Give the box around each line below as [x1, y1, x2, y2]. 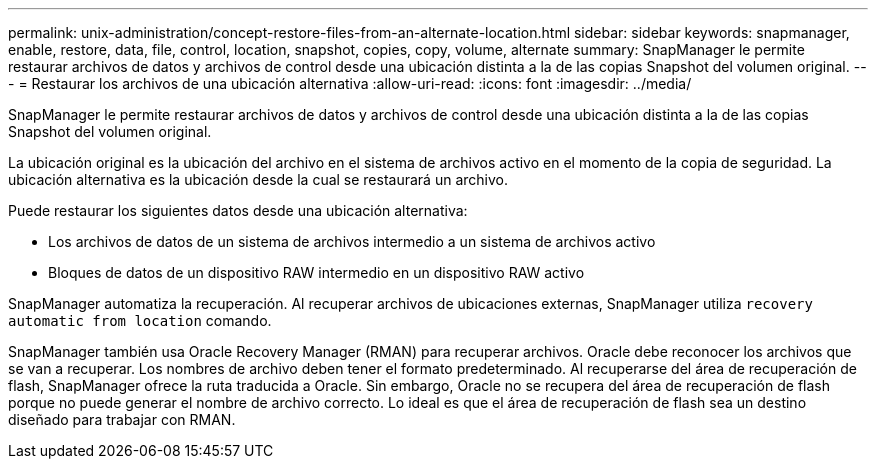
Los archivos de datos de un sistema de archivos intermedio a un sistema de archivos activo [48, 233, 656, 250]
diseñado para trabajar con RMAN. [8, 411, 236, 428]
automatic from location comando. [8, 312, 272, 329]
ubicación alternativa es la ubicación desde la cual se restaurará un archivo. [8, 171, 508, 188]
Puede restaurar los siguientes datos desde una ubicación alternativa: [8, 202, 468, 219]
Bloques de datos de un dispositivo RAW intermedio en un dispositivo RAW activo [48, 264, 585, 281]
